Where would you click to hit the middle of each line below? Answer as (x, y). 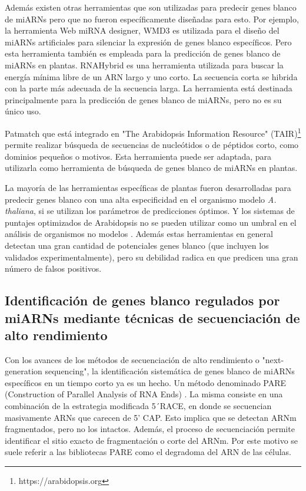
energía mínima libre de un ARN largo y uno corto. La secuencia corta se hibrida (151, 76)
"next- (273, 359)
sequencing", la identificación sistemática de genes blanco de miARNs (170, 371)
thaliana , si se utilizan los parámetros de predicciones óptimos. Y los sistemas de (150, 211)
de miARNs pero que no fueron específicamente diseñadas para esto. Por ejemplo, (152, 19)
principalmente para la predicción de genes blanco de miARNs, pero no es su (143, 99)
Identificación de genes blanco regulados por (142, 300)
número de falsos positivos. (53, 268)
